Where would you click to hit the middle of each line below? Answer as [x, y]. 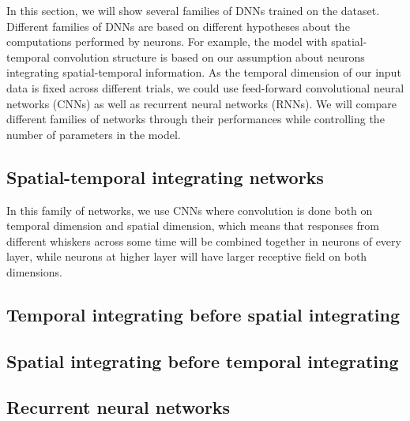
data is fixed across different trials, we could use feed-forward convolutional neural [205, 87]
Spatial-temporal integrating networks [165, 177]
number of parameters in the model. [94, 134]
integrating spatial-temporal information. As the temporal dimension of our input [204, 72]
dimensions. [34, 271]
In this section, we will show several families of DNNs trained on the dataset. [193, 10]
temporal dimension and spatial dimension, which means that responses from [193, 226]
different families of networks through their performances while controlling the [196, 119]
